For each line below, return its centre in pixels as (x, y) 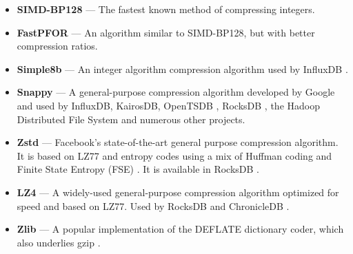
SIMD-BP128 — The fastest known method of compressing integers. (166, 9)
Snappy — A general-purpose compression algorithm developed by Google (176, 92)
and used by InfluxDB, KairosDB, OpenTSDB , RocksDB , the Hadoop (168, 105)
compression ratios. (57, 46)
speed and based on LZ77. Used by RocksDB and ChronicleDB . (153, 205)
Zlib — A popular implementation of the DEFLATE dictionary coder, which (180, 229)
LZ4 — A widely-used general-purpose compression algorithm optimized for (178, 192)
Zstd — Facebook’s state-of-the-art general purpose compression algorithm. (178, 142)
